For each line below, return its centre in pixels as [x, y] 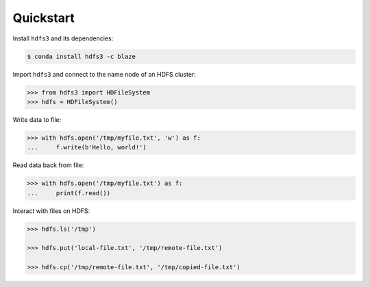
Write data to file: [37, 119]
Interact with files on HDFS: [51, 211]
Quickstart [44, 18]
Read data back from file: [48, 165]
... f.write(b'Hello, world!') [87, 148]
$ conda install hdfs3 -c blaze [82, 56]
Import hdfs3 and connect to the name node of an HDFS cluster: [104, 74]
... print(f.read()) [69, 193]
